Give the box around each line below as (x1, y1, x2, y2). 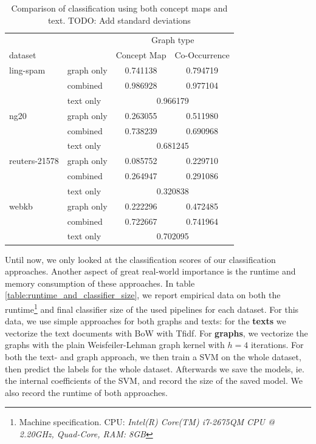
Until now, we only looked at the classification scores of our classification (5, 253, 276, 265)
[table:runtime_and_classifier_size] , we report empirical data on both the (5, 289, 281, 301)
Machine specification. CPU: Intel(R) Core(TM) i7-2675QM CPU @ (19, 415, 275, 428)
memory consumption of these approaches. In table (5, 276, 195, 289)
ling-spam (9, 64, 46, 77)
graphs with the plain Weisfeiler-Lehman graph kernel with (5, 338, 225, 351)
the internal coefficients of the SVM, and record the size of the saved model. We (5, 374, 303, 387)
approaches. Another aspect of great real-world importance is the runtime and (5, 265, 296, 278)
